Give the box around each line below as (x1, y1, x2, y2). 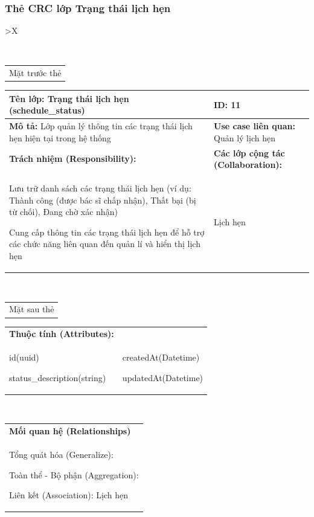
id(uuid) (9, 351, 39, 364)
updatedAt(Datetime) (122, 371, 203, 384)
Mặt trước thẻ (9, 66, 62, 79)
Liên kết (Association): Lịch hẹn (9, 489, 128, 501)
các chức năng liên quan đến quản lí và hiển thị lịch (9, 237, 200, 250)
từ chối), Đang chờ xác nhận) (9, 205, 118, 218)
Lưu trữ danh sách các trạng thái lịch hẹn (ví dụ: (9, 182, 191, 194)
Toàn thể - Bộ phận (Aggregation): (9, 468, 139, 481)
